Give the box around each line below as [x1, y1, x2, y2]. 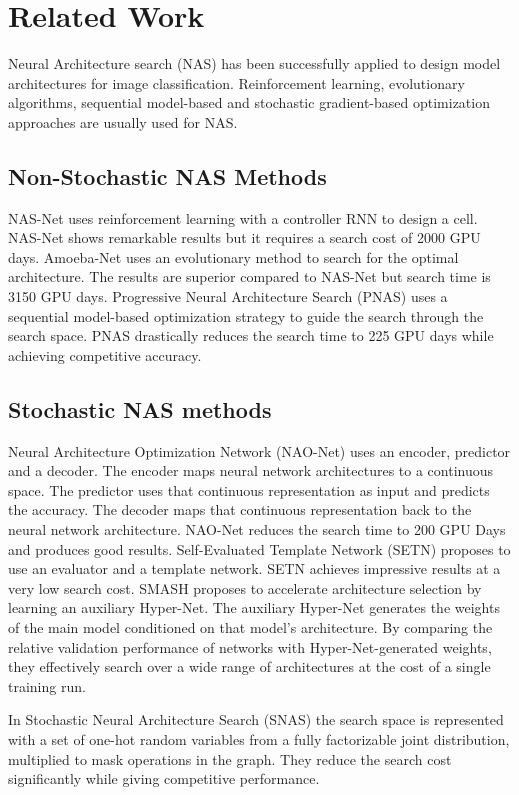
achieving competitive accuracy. [8, 344, 202, 365]
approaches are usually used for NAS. [8, 111, 238, 132]
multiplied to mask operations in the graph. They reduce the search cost [8, 748, 452, 769]
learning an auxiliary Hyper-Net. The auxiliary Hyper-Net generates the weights [8, 597, 500, 618]
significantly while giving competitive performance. [8, 768, 320, 789]
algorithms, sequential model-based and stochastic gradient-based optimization [8, 92, 490, 113]
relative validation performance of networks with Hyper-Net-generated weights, [8, 636, 492, 657]
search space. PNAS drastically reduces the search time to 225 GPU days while [8, 325, 494, 346]
